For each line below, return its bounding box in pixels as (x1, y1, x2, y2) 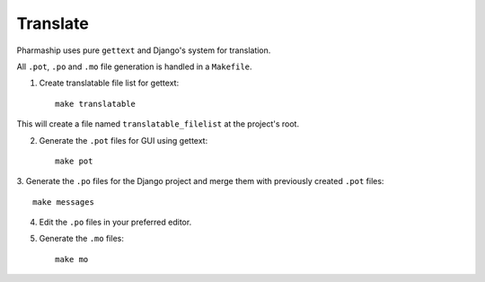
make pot (55, 155, 93, 166)
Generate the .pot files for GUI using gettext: (39, 135, 208, 145)
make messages (32, 197, 94, 207)
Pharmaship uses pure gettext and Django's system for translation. (16, 45, 271, 56)
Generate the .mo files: (39, 234, 125, 244)
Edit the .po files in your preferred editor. (39, 216, 192, 228)
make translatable (55, 99, 137, 109)
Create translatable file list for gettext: (39, 77, 180, 89)
